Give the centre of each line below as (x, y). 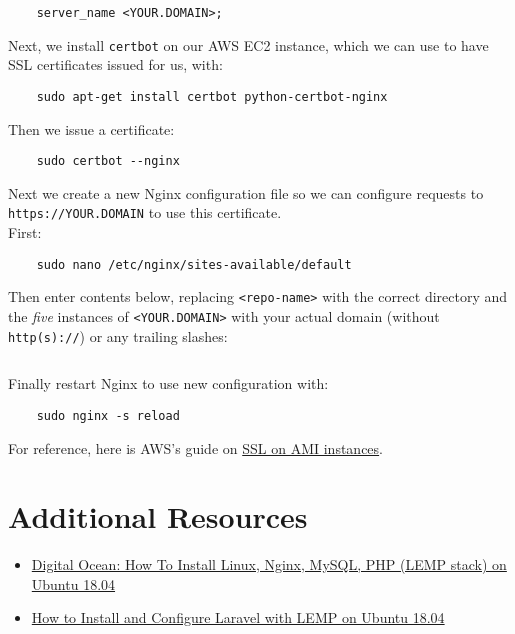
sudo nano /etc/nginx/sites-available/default (194, 264)
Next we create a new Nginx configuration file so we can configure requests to (246, 192)
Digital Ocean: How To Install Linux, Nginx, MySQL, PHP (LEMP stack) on (269, 564)
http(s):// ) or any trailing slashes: (118, 335)
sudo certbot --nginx (108, 161)
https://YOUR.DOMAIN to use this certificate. (145, 212)
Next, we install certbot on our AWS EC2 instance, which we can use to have (248, 44)
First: (25, 232)
